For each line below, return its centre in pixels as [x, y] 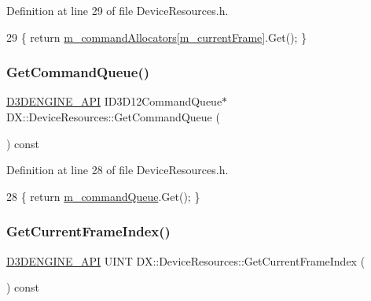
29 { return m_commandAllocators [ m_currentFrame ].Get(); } [157, 37]
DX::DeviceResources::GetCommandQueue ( [113, 117]
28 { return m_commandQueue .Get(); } [103, 196]
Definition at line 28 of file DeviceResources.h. [118, 170]
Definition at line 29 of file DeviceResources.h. [118, 10]
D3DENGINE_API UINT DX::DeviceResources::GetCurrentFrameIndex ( [186, 260]
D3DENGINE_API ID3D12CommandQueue [114, 101]
